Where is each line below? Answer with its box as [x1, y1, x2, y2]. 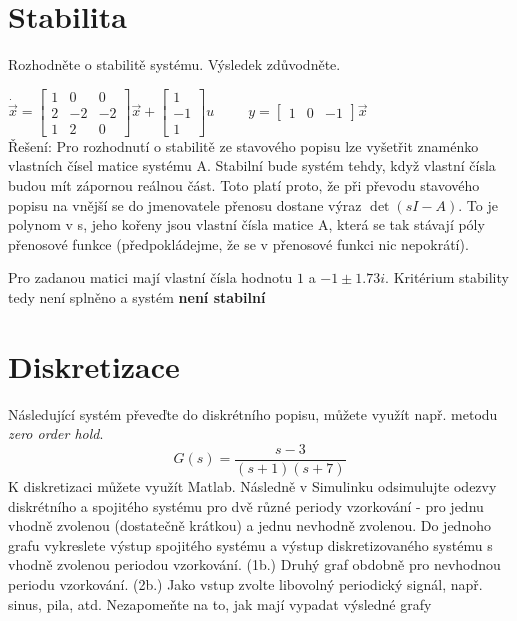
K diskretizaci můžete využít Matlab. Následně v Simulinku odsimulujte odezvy [8, 475, 497, 496]
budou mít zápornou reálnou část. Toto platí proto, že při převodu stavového [8, 175, 480, 195]
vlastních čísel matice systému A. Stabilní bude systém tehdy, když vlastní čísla [8, 155, 496, 176]
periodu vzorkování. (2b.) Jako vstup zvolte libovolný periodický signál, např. [8, 573, 483, 594]
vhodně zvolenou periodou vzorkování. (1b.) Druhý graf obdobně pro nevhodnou [8, 554, 501, 575]
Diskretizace [8, 345, 180, 386]
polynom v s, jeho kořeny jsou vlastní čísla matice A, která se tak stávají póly [8, 214, 485, 235]
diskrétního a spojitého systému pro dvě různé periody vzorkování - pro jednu [8, 495, 484, 516]
